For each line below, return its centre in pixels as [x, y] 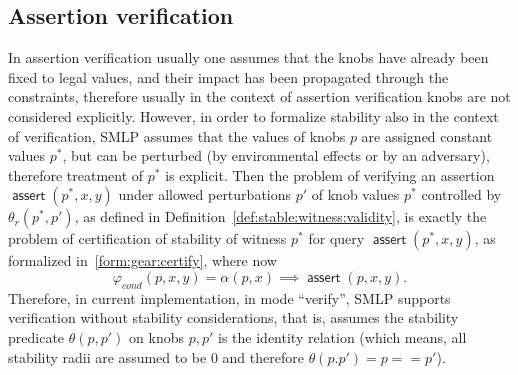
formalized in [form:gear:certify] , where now [142, 260]
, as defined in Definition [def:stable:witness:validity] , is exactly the [280, 216]
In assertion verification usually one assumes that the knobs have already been [248, 57]
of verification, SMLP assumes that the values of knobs [177, 135]
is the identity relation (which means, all [342, 336]
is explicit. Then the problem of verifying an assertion [330, 174]
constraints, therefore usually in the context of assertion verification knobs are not [259, 96]
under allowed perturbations [205, 194]
